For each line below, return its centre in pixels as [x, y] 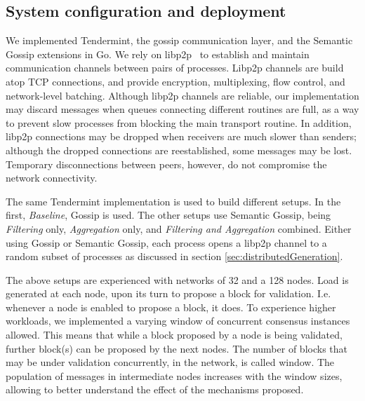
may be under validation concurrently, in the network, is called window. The [170, 362]
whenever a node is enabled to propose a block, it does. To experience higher [171, 307]
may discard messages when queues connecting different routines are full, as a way [182, 109]
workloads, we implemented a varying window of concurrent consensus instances [178, 321]
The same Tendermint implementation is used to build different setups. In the [173, 201]
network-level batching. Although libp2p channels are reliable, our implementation [182, 95]
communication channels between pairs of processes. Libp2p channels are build [175, 68]
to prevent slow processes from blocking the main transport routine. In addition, [179, 122]
